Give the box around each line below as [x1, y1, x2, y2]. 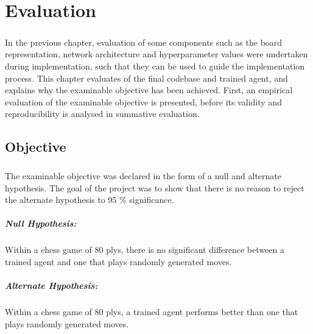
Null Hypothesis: [5, 217, 77, 230]
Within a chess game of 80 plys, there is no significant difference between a [5, 243, 284, 256]
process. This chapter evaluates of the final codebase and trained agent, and [5, 71, 288, 84]
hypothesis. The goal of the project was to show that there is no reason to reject [5, 181, 304, 194]
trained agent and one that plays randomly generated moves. [5, 255, 232, 268]
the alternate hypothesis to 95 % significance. [5, 193, 174, 206]
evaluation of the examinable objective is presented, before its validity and [5, 95, 282, 108]
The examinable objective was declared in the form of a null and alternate [5, 169, 282, 182]
